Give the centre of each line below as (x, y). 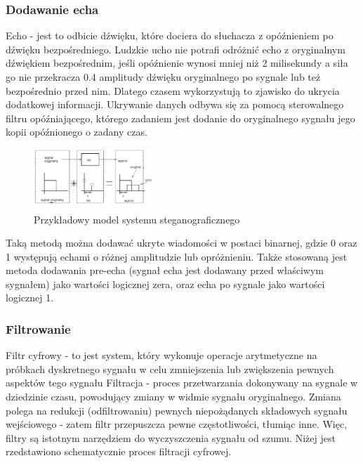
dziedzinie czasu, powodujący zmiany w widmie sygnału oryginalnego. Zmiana (173, 397)
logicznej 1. (30, 298)
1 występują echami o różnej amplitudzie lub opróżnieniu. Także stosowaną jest (177, 256)
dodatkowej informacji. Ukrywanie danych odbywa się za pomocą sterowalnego (175, 104)
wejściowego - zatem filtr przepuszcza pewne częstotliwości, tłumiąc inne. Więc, (177, 424)
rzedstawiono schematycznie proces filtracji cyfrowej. (119, 451)
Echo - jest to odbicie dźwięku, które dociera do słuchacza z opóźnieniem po (170, 35)
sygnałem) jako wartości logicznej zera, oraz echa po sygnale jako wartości (165, 283)
